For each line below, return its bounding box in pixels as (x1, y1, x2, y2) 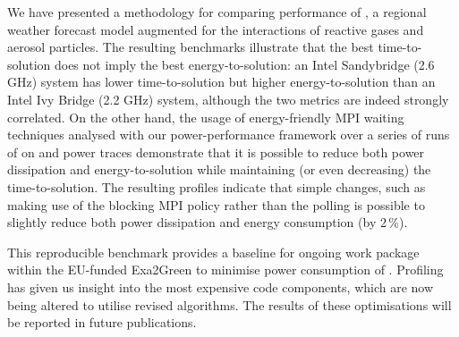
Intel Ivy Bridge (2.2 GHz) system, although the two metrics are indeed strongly (7, 89, 449, 108)
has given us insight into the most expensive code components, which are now (7, 277, 434, 296)
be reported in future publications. (7, 313, 197, 332)
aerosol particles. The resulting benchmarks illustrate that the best (7, 38, 374, 56)
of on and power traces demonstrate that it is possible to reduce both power (7, 142, 425, 161)
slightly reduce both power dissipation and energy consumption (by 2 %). (7, 213, 408, 232)
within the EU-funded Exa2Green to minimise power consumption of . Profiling (7, 260, 444, 279)
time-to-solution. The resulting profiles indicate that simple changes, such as (7, 177, 426, 196)
